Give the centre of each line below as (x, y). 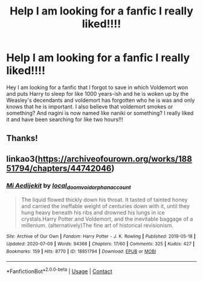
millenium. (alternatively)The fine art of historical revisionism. (97, 226)
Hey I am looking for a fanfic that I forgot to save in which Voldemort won (97, 87)
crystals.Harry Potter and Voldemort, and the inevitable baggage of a (107, 219)
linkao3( (22, 159)
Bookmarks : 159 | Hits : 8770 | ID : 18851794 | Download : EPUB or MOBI (81, 251)
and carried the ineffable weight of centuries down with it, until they (105, 206)
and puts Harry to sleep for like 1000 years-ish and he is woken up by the (98, 93)
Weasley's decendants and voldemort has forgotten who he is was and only (101, 100)
